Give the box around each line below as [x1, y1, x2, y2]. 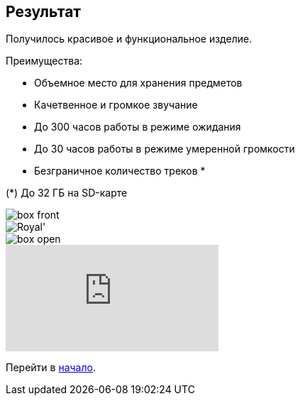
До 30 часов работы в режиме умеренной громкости [34, 143, 295, 155]
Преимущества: [6, 55, 83, 67]
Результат [6, 3, 82, 21]
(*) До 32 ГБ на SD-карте [6, 187, 128, 199]
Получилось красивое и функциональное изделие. [6, 33, 252, 45]
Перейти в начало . [6, 361, 96, 374]
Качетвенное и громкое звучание [34, 99, 198, 111]
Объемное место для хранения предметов [34, 77, 243, 89]
